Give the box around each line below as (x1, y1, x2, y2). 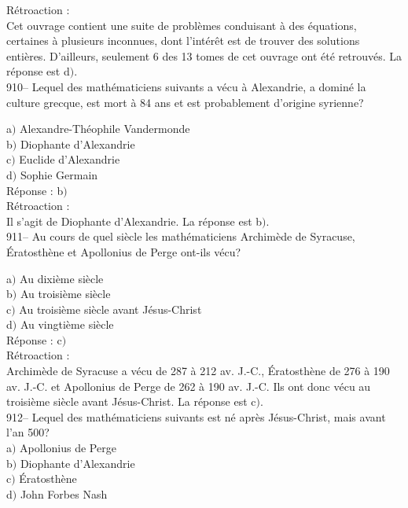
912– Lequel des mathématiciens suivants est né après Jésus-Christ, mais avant (6, 408, 386, 425)
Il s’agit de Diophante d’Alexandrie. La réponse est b (6, 212, 263, 229)
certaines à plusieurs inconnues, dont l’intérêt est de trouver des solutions (6, 32, 360, 49)
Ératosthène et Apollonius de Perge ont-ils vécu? (6, 243, 241, 260)
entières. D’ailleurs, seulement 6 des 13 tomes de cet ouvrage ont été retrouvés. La (6, 47, 402, 64)
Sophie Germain (20, 166, 98, 182)
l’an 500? (6, 424, 50, 440)
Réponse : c (6, 331, 62, 348)
